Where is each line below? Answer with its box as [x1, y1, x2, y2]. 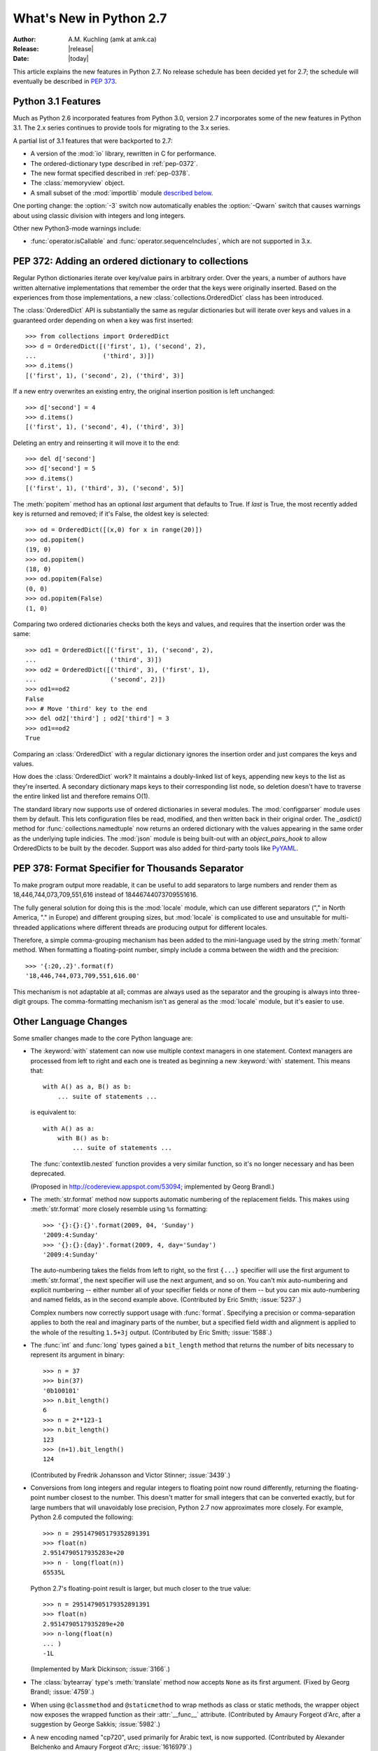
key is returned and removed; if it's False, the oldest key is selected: [13, 510, 209, 518]
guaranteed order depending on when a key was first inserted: [13, 316, 194, 324]
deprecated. [30, 1170, 66, 1178]
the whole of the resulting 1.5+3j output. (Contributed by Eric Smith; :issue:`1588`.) [30, 1328, 272, 1336]
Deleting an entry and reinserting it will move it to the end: [13, 438, 180, 447]
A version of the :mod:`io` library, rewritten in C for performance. [30, 149, 216, 158]
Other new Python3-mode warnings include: [13, 224, 141, 233]
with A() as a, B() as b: [43, 1083, 132, 1091]
